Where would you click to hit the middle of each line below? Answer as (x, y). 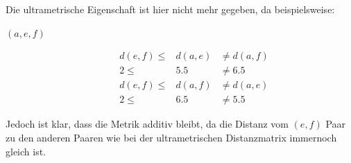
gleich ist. (26, 151)
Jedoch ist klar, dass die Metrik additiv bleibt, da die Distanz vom (147, 124)
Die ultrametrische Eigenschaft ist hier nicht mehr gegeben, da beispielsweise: (170, 9)
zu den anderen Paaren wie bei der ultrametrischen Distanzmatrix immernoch (171, 137)
